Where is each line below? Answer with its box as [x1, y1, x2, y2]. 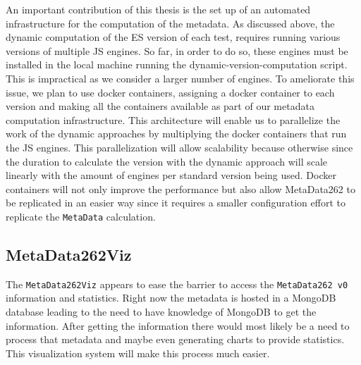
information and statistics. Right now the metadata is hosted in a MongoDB [6, 290, 336, 305]
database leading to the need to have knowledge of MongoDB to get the [6, 304, 317, 319]
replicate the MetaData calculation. [6, 209, 156, 223]
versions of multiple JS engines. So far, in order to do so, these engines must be [6, 43, 348, 58]
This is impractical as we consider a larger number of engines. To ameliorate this [6, 70, 355, 85]
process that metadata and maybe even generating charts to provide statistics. [6, 332, 345, 347]
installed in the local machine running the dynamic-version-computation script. [6, 57, 348, 72]
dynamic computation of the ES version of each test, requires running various [6, 30, 341, 44]
